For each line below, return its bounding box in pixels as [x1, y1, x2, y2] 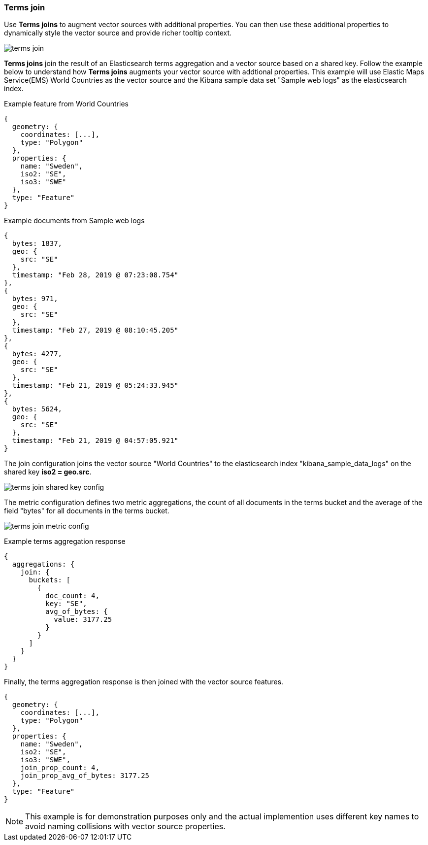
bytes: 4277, [12, 350, 63, 358]
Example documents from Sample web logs [4, 216, 145, 225]
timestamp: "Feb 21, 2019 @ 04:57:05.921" [12, 437, 179, 445]
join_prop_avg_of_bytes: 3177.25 [20, 772, 150, 780]
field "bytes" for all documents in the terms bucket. [4, 507, 169, 515]
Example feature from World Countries [4, 100, 129, 108]
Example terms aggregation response [4, 537, 126, 546]
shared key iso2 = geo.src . [4, 468, 92, 476]
